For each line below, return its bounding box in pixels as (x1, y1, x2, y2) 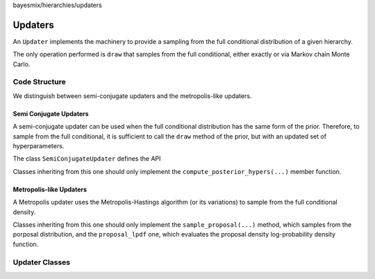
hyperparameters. (12, 142, 65, 150)
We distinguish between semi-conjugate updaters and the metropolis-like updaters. (12, 91, 252, 100)
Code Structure (12, 77, 66, 87)
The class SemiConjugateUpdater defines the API (12, 154, 161, 163)
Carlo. (12, 60, 31, 68)
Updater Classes (12, 257, 71, 267)
